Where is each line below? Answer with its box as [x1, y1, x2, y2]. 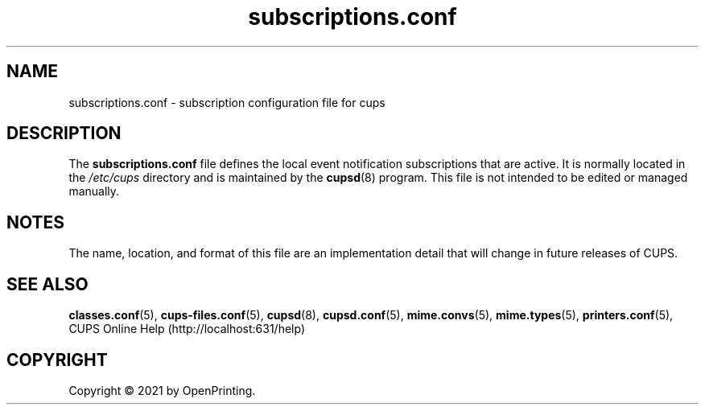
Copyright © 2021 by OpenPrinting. [68, 383, 256, 397]
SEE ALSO [6, 273, 89, 294]
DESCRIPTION [6, 123, 122, 144]
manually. [68, 184, 120, 199]
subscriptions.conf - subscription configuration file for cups [68, 95, 385, 109]
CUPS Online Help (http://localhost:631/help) [68, 322, 306, 336]
